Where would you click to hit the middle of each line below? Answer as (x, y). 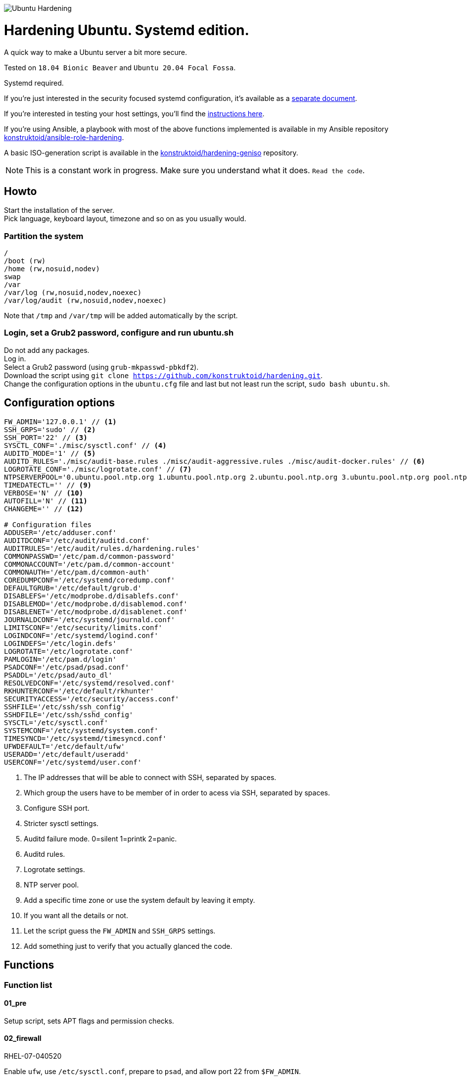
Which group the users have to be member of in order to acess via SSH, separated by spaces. (177, 792)
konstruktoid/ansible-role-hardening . (64, 137)
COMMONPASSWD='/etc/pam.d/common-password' (90, 556)
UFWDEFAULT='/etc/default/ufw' (65, 746)
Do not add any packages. (47, 350)
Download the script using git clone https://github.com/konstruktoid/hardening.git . (163, 375)
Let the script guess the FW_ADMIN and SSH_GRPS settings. (120, 931)
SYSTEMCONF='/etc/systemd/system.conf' (81, 730)
